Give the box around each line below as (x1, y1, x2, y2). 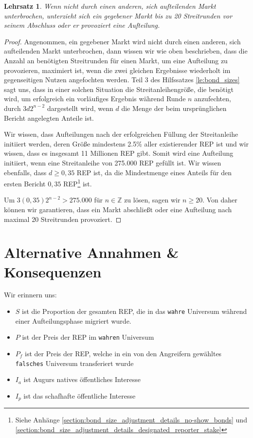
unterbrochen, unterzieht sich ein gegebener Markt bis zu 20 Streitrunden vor (4, 10, 233, 20)
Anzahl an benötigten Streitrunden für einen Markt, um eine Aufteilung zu (4, 55, 228, 65)
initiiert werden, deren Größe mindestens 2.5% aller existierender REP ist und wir (4, 138, 249, 148)
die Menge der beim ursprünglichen (121, 103, 227, 113)
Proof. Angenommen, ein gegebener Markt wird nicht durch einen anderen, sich (4, 36, 241, 46)
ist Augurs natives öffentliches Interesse (23, 374, 141, 384)
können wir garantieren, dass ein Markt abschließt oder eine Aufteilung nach (4, 204, 232, 214)
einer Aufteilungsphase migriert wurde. (15, 315, 131, 326)
